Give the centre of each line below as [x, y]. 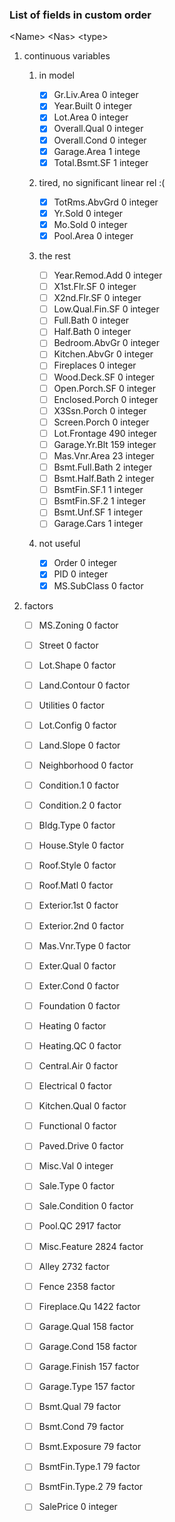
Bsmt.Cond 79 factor [81, 1427]
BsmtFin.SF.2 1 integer [99, 501]
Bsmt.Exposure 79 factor [90, 1447]
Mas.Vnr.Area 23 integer [104, 455]
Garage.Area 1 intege [97, 151]
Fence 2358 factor [77, 1286]
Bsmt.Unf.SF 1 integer [98, 512]
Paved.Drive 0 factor [81, 1146]
